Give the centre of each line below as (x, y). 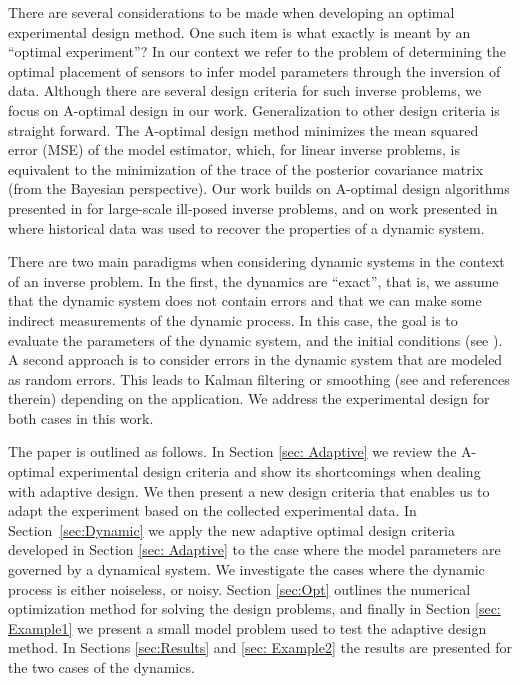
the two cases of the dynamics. (101, 667)
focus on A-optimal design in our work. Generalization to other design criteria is (254, 109)
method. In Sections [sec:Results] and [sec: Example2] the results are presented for (260, 647)
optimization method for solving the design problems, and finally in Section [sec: (254, 608)
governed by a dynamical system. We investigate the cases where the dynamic (246, 569)
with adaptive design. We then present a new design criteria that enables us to (249, 490)
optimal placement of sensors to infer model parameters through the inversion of (254, 70)
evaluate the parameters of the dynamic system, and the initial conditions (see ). (255, 339)
